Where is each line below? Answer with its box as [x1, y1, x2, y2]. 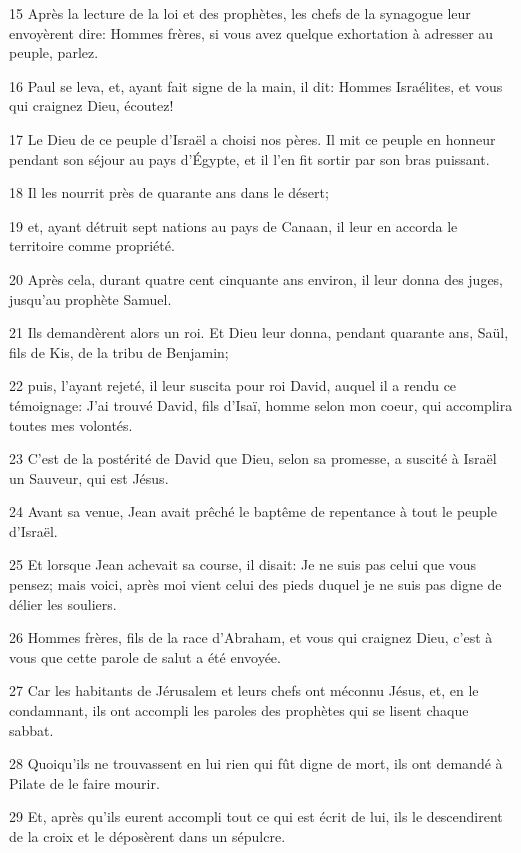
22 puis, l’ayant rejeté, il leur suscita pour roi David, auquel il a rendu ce [9, 375, 457, 396]
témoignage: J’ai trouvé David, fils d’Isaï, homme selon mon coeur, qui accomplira [9, 394, 513, 415]
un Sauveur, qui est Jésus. [9, 467, 169, 488]
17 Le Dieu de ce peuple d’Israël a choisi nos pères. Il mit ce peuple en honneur [9, 128, 496, 149]
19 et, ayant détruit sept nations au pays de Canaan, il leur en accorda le [9, 215, 458, 236]
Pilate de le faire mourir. [9, 772, 160, 793]
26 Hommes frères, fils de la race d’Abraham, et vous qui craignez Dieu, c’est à [9, 627, 493, 648]
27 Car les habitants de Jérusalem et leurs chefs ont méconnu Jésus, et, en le [9, 680, 479, 701]
